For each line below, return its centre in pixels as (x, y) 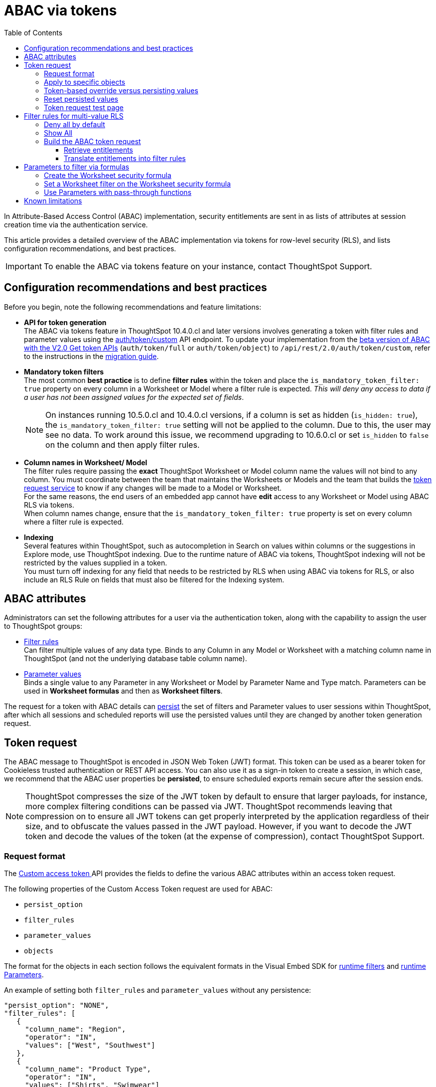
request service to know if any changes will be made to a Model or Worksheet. (153, 488)
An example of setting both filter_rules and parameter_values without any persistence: (158, 990)
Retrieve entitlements (98, 150)
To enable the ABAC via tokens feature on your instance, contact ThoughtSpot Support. (208, 266)
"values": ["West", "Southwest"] (90, 1045)
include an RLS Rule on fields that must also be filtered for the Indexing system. (154, 579)
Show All (58, 133)
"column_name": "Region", (75, 1029)
